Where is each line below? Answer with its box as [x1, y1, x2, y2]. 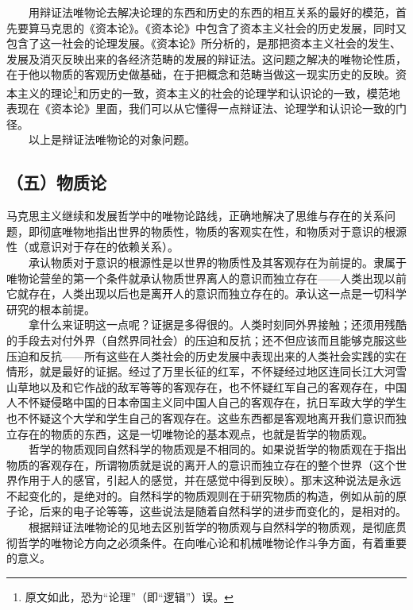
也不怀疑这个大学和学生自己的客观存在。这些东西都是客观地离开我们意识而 [6, 409, 396, 426]
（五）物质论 [6, 170, 106, 195]
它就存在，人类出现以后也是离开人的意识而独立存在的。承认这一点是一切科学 [6, 285, 407, 302]
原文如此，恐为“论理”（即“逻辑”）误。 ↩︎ [25, 588, 234, 604]
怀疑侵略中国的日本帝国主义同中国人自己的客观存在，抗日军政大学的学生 [28, 394, 407, 411]
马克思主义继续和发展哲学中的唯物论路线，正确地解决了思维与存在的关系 [6, 207, 384, 224]
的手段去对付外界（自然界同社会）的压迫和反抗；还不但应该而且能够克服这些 [6, 331, 407, 348]
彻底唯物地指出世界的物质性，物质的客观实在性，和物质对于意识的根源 [39, 222, 407, 239]
